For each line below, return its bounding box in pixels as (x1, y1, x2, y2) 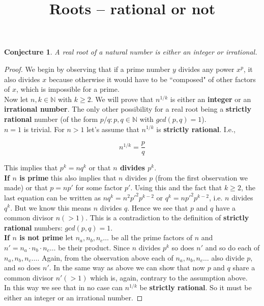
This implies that (4, 162, 58, 173)
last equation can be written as (4, 192, 101, 202)
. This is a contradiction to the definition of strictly (85, 212, 249, 223)
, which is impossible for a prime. (16, 84, 120, 94)
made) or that (4, 182, 48, 193)
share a (232, 262, 255, 273)
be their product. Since (58, 242, 130, 252)
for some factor (75, 182, 123, 193)
